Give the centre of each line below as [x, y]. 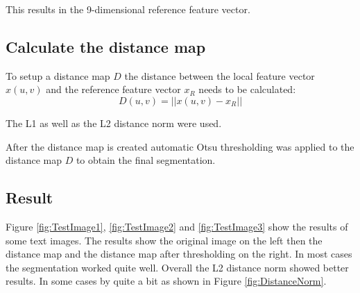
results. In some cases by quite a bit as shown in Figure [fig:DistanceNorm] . [166, 281]
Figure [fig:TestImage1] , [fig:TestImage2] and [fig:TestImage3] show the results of [177, 226]
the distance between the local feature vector [220, 75]
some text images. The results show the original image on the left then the [164, 240]
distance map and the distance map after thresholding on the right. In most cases [179, 254]
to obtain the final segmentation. [146, 160]
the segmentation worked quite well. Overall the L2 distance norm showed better [177, 267]
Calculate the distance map [106, 46]
